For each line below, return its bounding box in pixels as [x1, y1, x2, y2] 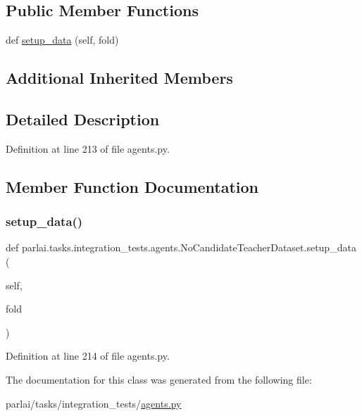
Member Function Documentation [6, 175, 259, 197]
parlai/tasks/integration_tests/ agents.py [6, 396, 182, 410]
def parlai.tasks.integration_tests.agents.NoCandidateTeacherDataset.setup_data [6, 240, 356, 255]
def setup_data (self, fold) [6, 32, 119, 47]
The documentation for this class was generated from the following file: [6, 372, 312, 386]
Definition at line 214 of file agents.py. [6, 348, 170, 363]
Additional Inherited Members [6, 67, 233, 89]
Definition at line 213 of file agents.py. [6, 141, 170, 156]
